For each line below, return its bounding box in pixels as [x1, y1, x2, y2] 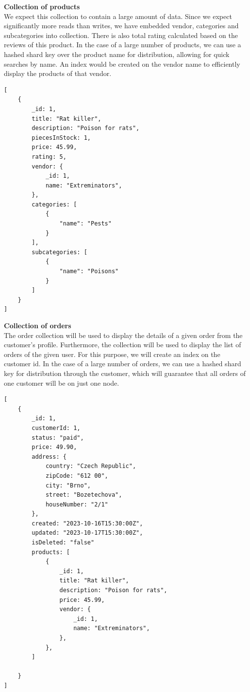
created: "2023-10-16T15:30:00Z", [32, 520, 143, 527]
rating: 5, [32, 153, 67, 160]
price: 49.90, [32, 444, 77, 451]
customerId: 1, [32, 424, 81, 431]
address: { [32, 453, 67, 460]
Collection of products [4, 1, 80, 11]
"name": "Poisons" [59, 268, 119, 275]
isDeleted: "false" [32, 539, 95, 546]
